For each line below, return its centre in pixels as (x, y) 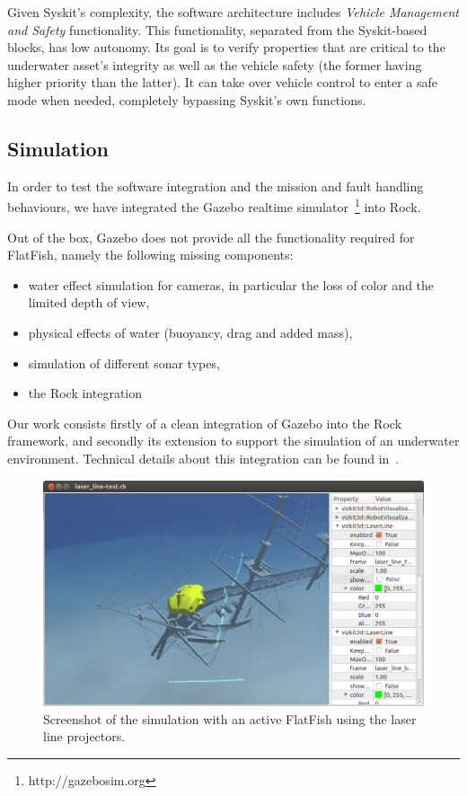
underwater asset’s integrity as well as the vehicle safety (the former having (215, 64)
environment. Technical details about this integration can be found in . (203, 458)
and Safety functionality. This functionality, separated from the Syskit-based (217, 29)
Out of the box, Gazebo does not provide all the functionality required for (211, 237)
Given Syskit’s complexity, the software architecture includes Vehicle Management (233, 12)
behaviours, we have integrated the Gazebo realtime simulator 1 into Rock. (214, 206)
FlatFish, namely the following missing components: (150, 255)
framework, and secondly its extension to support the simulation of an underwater (233, 441)
